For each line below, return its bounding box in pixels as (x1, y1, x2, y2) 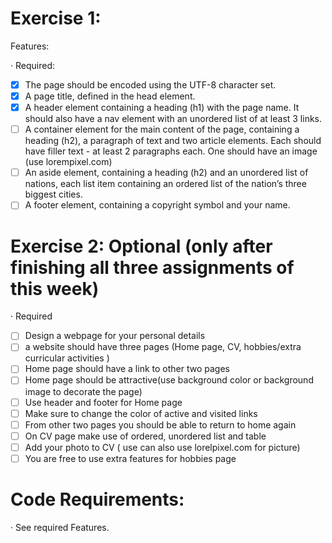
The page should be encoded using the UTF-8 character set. (24, 78, 277, 91)
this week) (10, 277, 100, 300)
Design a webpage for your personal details (24, 330, 206, 342)
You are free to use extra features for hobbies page (24, 452, 237, 464)
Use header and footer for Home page (24, 396, 183, 408)
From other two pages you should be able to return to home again (24, 418, 297, 431)
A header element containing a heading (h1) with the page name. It (24, 102, 300, 114)
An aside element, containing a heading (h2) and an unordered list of (24, 167, 309, 179)
